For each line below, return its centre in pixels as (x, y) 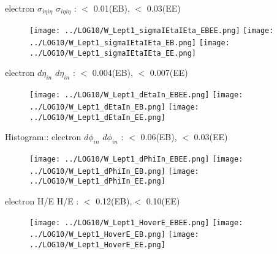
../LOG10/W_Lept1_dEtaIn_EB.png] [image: (114, 107)
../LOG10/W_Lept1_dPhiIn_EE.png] (97, 181)
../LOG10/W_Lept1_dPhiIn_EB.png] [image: (114, 171)
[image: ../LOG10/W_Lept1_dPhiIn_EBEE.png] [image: (136, 159)
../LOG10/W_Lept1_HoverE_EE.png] (97, 245)
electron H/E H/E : (42, 200)
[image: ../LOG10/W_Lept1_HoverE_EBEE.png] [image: (136, 222)
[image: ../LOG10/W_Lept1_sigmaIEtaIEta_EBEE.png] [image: (152, 31)
